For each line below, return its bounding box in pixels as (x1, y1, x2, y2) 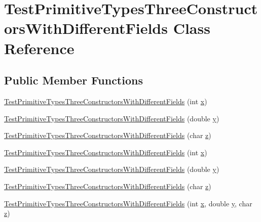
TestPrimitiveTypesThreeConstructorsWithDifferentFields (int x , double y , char (4, 198, 252, 208)
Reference (4, 37, 74, 58)
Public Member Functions (4, 72, 143, 88)
